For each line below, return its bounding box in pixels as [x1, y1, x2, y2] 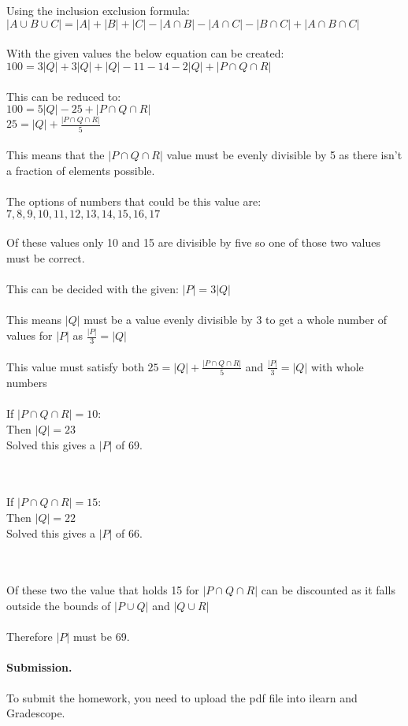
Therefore [6, 628, 53, 645]
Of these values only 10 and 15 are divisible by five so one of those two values [6, 234, 380, 251]
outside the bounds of [6, 597, 111, 613]
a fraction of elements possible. [6, 162, 155, 178]
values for [6, 327, 53, 344]
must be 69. [72, 628, 130, 645]
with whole [310, 358, 364, 374]
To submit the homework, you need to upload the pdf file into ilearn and [6, 689, 358, 706]
